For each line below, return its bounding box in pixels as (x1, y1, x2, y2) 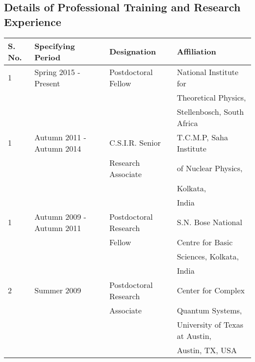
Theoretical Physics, (177, 91, 246, 103)
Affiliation (177, 46, 216, 57)
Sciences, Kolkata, (177, 250, 239, 262)
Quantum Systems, (177, 304, 242, 316)
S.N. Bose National (177, 216, 242, 228)
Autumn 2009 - (34, 210, 86, 222)
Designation (109, 46, 156, 57)
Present (34, 77, 60, 89)
